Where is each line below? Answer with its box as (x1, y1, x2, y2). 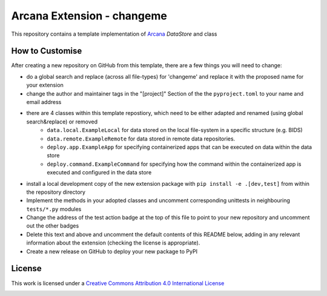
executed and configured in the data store (47, 169, 152, 176)
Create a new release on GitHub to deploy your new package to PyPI (26, 248, 198, 255)
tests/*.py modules (26, 205, 82, 212)
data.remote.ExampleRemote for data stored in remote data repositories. (47, 135, 236, 142)
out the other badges (26, 222, 79, 229)
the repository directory (26, 188, 86, 196)
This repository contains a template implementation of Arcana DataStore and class (11, 30, 217, 38)
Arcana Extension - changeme (11, 9, 168, 22)
